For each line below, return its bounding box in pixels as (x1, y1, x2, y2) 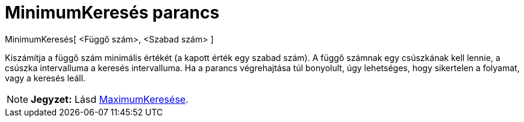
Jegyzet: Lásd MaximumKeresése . (31, 93, 189, 105)
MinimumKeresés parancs (5, 2, 220, 23)
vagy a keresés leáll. (5, 72, 86, 83)
